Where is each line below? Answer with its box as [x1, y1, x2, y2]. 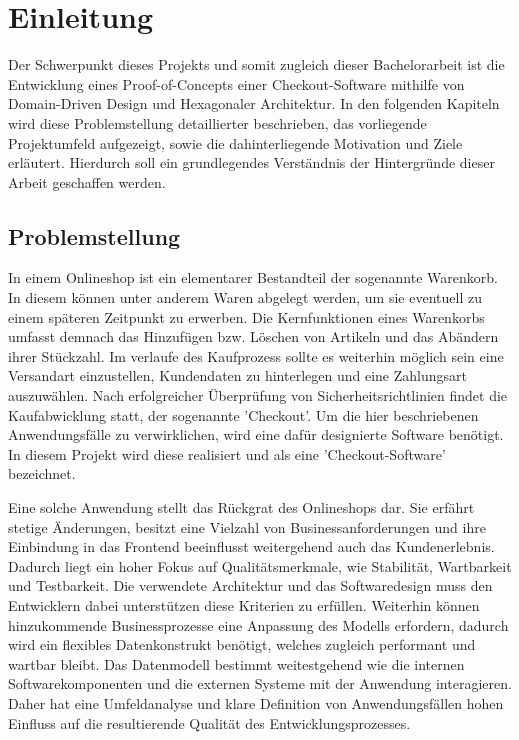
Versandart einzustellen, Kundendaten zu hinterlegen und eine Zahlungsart [8, 365, 467, 386]
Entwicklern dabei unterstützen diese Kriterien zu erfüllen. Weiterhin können [8, 594, 480, 615]
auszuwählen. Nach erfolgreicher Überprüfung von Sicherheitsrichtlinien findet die [8, 385, 508, 406]
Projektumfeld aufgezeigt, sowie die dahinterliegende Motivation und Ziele [8, 132, 463, 153]
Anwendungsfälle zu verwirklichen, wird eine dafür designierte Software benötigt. [8, 424, 504, 445]
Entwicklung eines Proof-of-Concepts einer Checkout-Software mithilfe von [8, 73, 465, 94]
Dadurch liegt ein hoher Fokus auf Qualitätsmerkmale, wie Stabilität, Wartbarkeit [8, 555, 512, 576]
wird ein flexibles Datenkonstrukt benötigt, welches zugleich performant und [8, 634, 476, 655]
